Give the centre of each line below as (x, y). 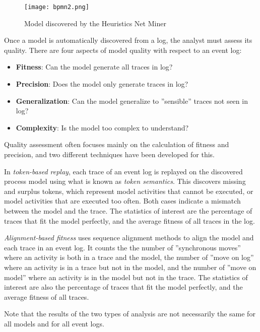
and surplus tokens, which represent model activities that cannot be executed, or (129, 191)
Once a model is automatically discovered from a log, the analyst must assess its (128, 40)
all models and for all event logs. (54, 323)
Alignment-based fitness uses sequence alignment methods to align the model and (129, 238)
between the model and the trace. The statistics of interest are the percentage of (128, 210)
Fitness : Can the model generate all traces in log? (94, 67)
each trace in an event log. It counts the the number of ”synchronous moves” (122, 247)
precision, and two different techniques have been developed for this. (110, 154)
